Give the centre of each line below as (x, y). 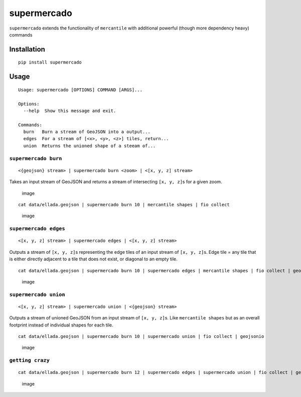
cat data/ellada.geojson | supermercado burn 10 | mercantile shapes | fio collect (124, 205)
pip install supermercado (50, 62)
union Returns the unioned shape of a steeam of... (90, 146)
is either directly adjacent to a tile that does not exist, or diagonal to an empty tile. (93, 259)
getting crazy (30, 360)
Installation (27, 49)
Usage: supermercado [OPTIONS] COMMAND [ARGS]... (81, 90)
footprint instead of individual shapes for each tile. (61, 325)
